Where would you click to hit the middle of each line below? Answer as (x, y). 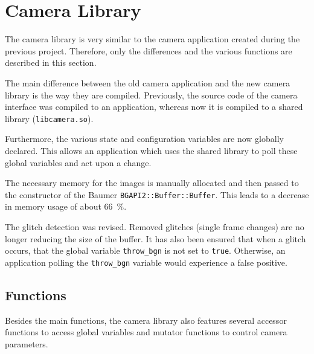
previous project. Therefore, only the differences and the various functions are (149, 50)
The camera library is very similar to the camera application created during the (152, 39)
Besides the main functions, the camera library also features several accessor (146, 320)
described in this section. (51, 63)
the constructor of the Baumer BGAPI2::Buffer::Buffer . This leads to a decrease (157, 194)
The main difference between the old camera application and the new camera (148, 82)
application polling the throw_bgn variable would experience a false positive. (146, 262)
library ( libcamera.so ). (49, 118)
